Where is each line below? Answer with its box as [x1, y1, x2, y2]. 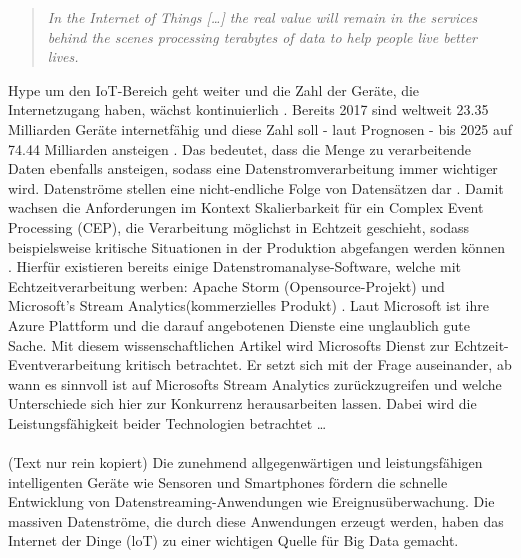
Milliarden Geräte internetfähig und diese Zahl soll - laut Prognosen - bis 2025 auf [8, 118, 513, 139]
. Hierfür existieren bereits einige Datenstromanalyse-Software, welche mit [8, 256, 461, 277]
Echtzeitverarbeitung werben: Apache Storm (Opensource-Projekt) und [8, 275, 445, 296]
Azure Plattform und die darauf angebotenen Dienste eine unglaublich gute [8, 314, 470, 335]
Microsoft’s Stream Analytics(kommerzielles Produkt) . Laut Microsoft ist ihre [8, 295, 489, 316]
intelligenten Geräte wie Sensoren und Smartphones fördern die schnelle [8, 471, 448, 492]
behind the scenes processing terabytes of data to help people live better [47, 26, 478, 47]
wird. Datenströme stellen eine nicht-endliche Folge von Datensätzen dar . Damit [8, 177, 504, 198]
